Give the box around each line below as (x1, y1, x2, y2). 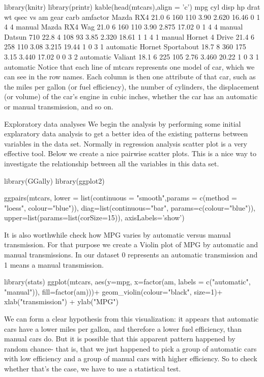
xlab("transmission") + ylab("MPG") (4, 296, 119, 307)
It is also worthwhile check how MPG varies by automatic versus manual (4, 229, 231, 240)
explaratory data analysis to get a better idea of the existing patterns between (4, 128, 248, 139)
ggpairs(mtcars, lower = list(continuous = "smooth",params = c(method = (4, 192, 237, 203)
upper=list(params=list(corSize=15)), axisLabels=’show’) (4, 212, 185, 223)
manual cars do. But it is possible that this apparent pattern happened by (4, 333, 236, 344)
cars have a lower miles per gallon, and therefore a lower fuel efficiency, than (4, 323, 242, 334)
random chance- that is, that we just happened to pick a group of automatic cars (4, 343, 257, 354)
